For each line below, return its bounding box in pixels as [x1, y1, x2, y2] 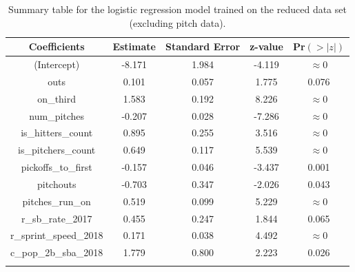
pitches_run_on [22, 193, 91, 208]
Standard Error [165, 39, 241, 54]
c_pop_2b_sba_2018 [10, 245, 103, 260]
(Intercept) [34, 57, 80, 72]
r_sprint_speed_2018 [10, 228, 103, 242]
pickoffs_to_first [21, 160, 92, 174]
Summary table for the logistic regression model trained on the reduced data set [8, 2, 347, 16]
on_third [37, 91, 77, 105]
